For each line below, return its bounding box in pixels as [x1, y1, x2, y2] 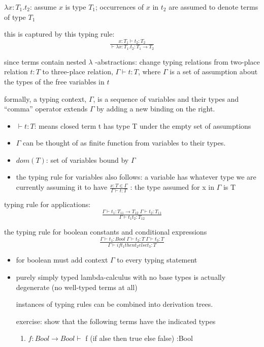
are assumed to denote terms [169, 2, 258, 12]
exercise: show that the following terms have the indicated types [16, 315, 216, 326]
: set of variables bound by [46, 154, 129, 165]
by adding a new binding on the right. [96, 103, 215, 114]
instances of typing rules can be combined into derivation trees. [16, 299, 213, 309]
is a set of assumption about [170, 66, 258, 77]
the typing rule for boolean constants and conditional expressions [4, 226, 207, 237]
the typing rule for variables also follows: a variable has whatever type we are [16, 171, 256, 182]
